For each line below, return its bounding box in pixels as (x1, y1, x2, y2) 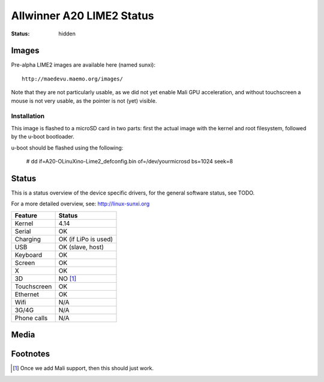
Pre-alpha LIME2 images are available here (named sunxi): (11, 61, 156, 68)
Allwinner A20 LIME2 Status (11, 9, 154, 22)
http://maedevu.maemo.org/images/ (22, 75, 123, 82)
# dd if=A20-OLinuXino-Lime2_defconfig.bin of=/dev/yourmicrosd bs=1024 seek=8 (26, 157, 233, 165)
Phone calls (14, 314, 48, 322)
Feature (14, 211, 38, 219)
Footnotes (11, 349, 50, 359)
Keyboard (14, 250, 43, 259)
